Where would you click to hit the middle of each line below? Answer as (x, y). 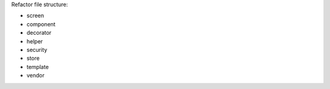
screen (35, 16)
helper (35, 41)
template (38, 66)
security (37, 49)
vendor (36, 76)
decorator (39, 33)
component (41, 24)
